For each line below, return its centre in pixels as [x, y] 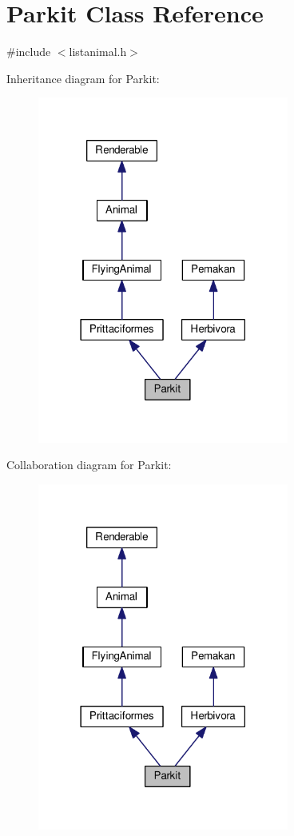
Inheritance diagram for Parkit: [83, 78]
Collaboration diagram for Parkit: [89, 465]
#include [29, 52]
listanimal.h [98, 52]
